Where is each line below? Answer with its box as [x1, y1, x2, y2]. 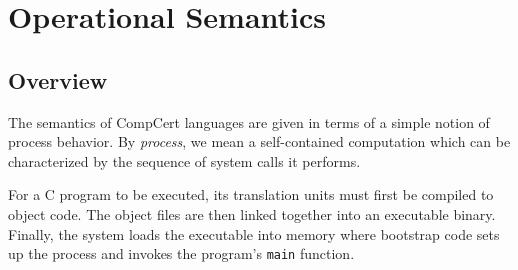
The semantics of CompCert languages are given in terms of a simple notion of [8, 111, 490, 132]
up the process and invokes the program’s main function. [8, 243, 355, 264]
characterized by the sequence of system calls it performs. [8, 150, 361, 171]
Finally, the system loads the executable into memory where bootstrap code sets [8, 223, 500, 244]
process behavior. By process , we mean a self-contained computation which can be [8, 131, 511, 152]
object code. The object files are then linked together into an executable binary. [8, 203, 496, 224]
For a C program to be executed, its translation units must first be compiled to [8, 184, 494, 205]
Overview [8, 64, 108, 95]
